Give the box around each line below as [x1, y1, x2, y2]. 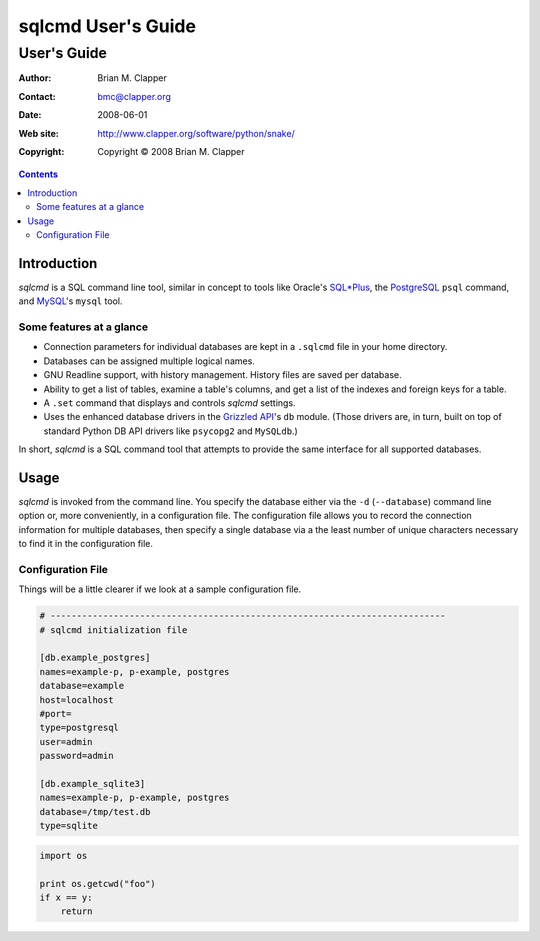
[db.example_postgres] [39, 652, 151, 664]
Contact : [18, 90, 57, 102]
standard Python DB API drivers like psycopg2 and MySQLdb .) [43, 425, 299, 437]
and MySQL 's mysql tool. [18, 295, 123, 307]
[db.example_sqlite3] [39, 778, 146, 789]
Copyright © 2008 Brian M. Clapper [97, 145, 245, 157]
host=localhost [39, 694, 114, 705]
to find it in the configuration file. [18, 538, 154, 550]
